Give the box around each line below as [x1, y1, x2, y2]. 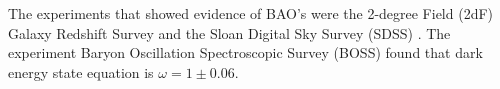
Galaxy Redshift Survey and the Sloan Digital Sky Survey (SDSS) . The [8, 22, 451, 43]
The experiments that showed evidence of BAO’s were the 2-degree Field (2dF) [8, 3, 494, 23]
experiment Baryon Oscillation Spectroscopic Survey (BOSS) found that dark [8, 42, 483, 63]
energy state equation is [8, 61, 154, 82]
